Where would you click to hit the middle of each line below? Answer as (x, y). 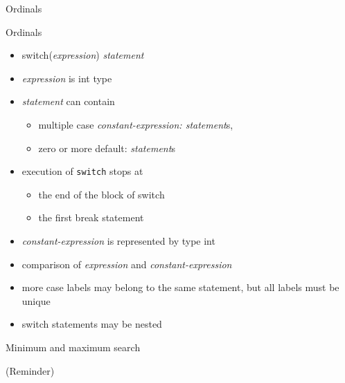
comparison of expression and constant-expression (127, 264)
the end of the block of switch (101, 194)
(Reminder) (30, 370)
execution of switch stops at (82, 171)
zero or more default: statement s (107, 148)
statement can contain (68, 101)
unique (36, 300)
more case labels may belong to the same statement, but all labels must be (180, 287)
